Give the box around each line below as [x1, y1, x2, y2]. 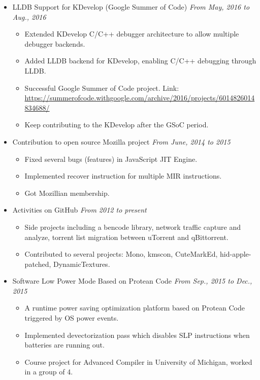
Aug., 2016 [12, 11, 46, 22]
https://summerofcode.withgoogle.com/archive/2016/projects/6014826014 [24, 92, 255, 103]
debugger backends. [24, 38, 85, 49]
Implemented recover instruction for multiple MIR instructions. [24, 170, 222, 181]
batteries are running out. [24, 339, 105, 350]
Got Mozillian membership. [24, 187, 110, 198]
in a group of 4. [24, 366, 73, 377]
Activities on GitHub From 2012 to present [12, 204, 147, 215]
